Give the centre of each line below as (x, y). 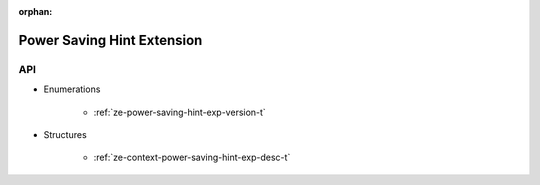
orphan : (35, 11)
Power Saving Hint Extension (110, 40)
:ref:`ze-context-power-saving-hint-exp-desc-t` (192, 157)
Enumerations (72, 89)
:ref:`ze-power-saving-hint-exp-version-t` (180, 112)
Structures (65, 134)
